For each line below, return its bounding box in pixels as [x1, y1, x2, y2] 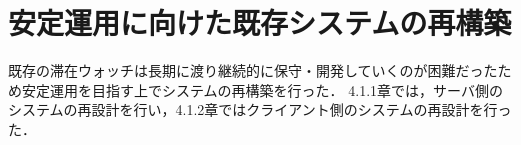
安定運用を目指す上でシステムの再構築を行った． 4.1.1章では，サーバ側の [21, 79, 503, 100]
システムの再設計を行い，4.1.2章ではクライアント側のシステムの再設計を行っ [8, 99, 512, 120]
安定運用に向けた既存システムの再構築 [8, 2, 512, 43]
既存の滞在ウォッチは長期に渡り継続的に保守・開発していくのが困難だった [8, 60, 498, 81]
